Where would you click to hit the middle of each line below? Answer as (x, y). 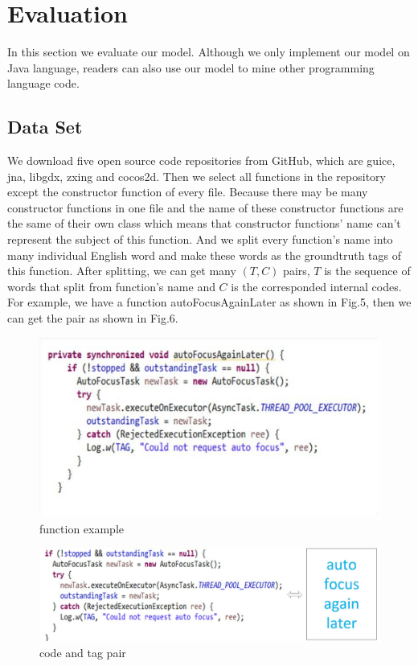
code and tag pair (83, 652)
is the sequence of (367, 271)
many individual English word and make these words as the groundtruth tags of (204, 255)
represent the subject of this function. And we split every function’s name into (200, 239)
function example (82, 528)
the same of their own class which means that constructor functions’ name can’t (204, 223)
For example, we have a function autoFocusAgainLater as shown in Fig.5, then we (209, 302)
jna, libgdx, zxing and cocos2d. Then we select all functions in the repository (197, 176)
